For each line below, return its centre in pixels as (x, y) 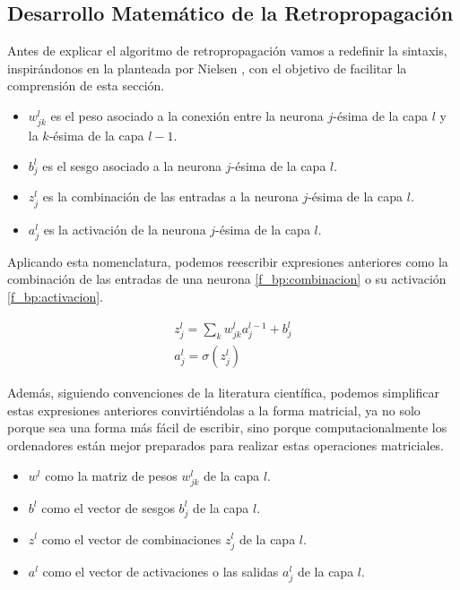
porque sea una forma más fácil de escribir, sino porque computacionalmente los (227, 428)
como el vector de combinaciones (131, 539)
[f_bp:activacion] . (55, 296)
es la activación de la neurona (125, 229)
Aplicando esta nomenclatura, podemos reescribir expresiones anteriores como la (228, 261)
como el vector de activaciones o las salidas (161, 571)
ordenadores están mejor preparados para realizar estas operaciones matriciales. (226, 445)
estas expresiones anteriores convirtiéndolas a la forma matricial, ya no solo (214, 410)
